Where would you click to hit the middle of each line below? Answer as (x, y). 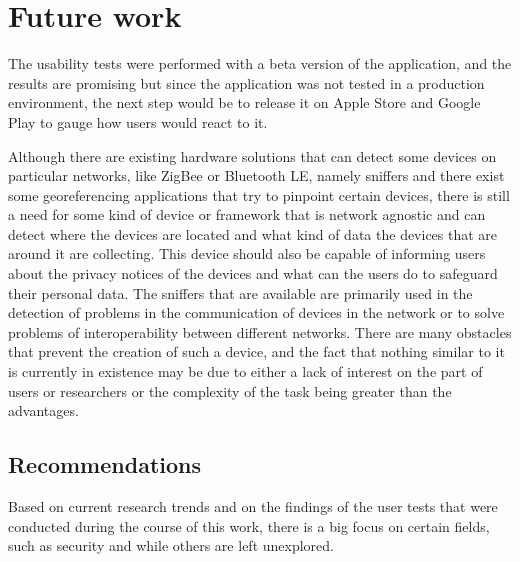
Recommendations (104, 464)
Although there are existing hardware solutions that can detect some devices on (252, 155)
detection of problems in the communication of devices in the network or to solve (256, 312)
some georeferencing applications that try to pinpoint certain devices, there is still (259, 194)
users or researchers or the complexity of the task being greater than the (230, 390)
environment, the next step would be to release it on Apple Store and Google (244, 102)
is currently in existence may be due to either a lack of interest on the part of (245, 371)
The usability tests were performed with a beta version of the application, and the (260, 63)
